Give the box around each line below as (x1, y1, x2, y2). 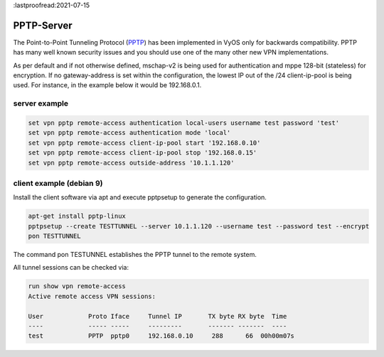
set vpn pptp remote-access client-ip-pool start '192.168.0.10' (28, 138, 261, 147)
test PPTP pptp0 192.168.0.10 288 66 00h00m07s (28, 332, 295, 340)
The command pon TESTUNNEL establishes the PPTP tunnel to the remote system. (13, 251, 257, 259)
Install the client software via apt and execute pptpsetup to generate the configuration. (13, 193, 267, 202)
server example (13, 99, 69, 109)
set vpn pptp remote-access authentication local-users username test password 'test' (28, 119, 340, 127)
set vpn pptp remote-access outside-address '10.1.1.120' (28, 158, 235, 167)
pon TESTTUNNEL (28, 232, 81, 241)
